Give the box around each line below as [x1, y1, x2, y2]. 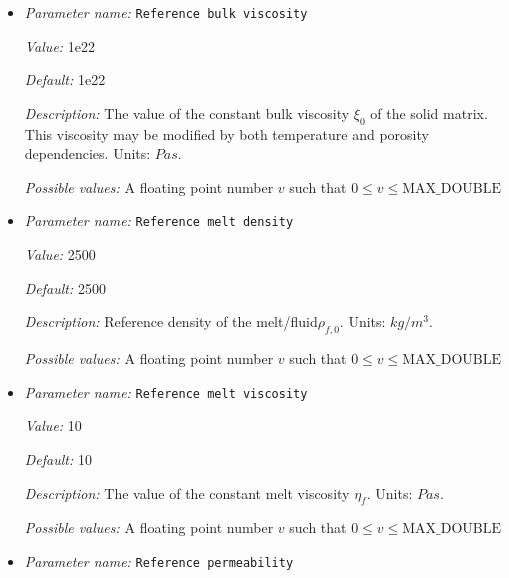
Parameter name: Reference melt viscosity [24, 381, 308, 402]
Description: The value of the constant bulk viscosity [24, 102, 350, 123]
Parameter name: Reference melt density [24, 210, 294, 231]
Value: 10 [24, 415, 82, 436]
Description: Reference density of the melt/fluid [24, 311, 318, 332]
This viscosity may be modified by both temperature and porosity [24, 123, 429, 144]
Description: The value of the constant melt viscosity [24, 482, 350, 503]
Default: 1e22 [24, 69, 106, 90]
